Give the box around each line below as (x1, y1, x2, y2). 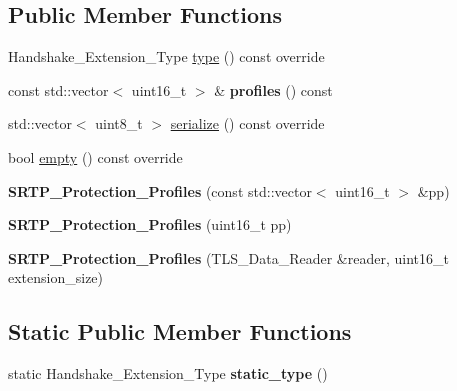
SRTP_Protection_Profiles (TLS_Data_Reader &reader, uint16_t (8, 247, 449, 268)
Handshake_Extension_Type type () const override (8, 46, 325, 67)
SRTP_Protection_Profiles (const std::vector (8, 180, 312, 201)
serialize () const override (170, 113, 325, 134)
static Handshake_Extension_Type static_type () (8, 363, 328, 384)
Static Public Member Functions (8, 316, 352, 347)
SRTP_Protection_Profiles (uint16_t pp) (8, 214, 292, 235)
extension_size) (8, 267, 104, 288)
